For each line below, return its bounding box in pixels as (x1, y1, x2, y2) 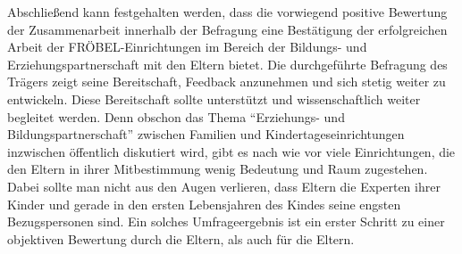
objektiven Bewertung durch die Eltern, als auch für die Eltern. (7, 229, 355, 248)
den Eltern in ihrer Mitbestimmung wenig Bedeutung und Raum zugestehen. (7, 160, 428, 178)
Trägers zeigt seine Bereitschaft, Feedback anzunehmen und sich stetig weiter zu (7, 72, 446, 91)
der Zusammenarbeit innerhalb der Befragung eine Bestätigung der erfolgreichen (7, 20, 448, 38)
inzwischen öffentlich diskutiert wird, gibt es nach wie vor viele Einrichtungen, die (7, 142, 456, 160)
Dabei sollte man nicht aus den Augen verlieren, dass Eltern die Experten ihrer (7, 176, 441, 195)
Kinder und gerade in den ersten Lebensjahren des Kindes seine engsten (7, 194, 401, 213)
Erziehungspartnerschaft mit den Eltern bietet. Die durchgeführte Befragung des (7, 54, 448, 73)
